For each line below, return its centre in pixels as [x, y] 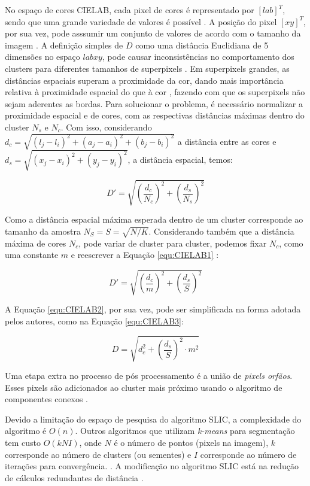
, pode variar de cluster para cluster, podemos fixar [173, 243]
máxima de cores [36, 243]
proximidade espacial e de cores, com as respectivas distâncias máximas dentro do [155, 115]
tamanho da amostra [43, 231]
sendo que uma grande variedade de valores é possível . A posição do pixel [141, 21]
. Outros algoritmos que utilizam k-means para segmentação [185, 431]
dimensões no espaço [42, 57]
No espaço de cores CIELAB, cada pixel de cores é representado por [130, 10]
